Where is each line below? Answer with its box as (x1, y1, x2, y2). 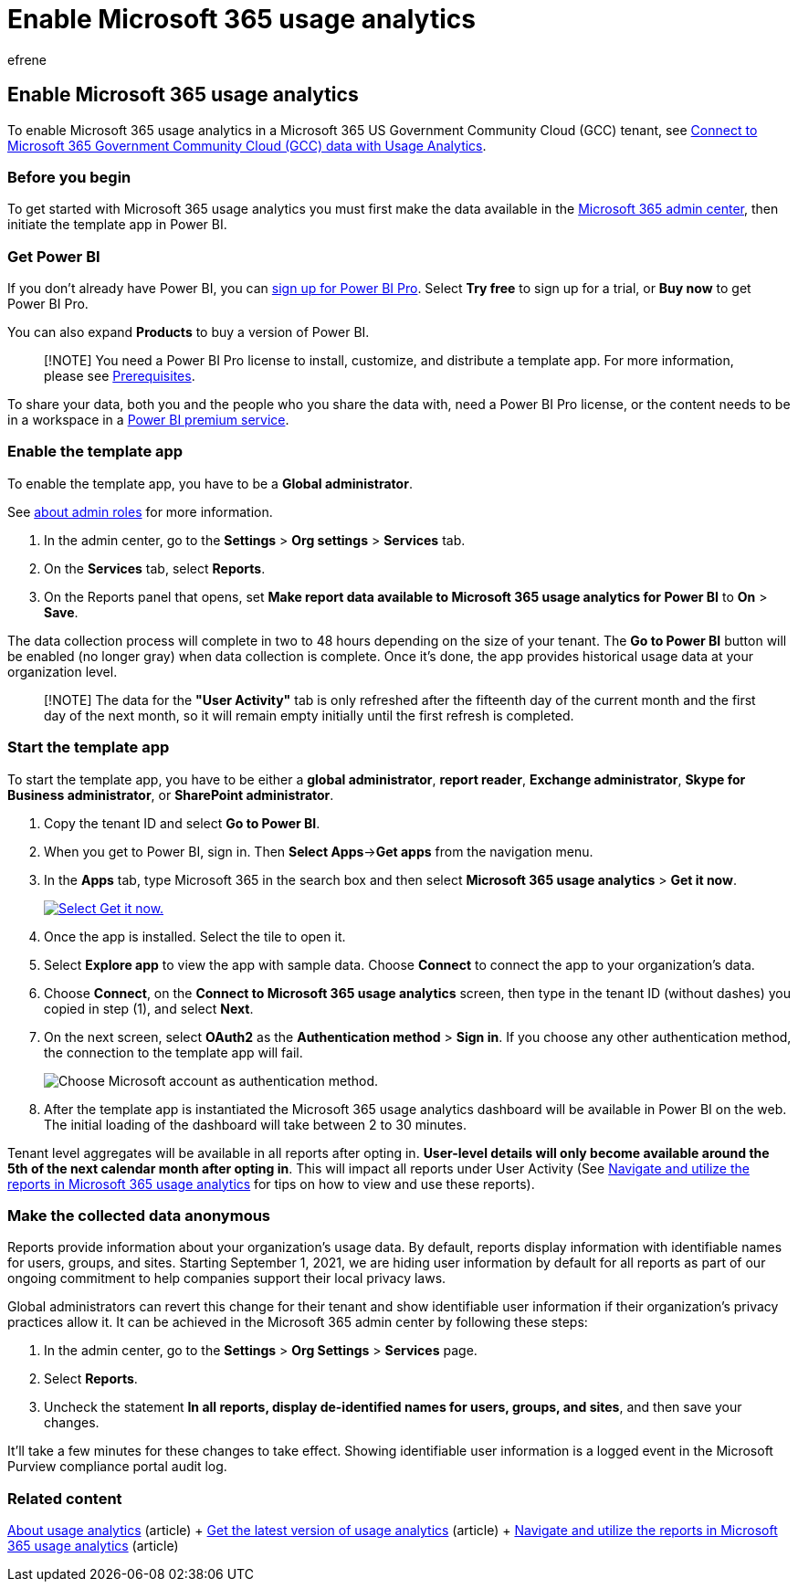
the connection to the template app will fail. (44, 1044, 303, 1060)
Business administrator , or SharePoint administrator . (7, 786, 334, 803)
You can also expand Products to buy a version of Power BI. (7, 324, 370, 341)
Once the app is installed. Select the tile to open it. (44, 928, 346, 944)
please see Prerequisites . (44, 368, 195, 384)
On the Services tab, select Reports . (44, 560, 266, 576)
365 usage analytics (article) (7, 1538, 179, 1554)
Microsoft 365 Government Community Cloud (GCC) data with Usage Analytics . (7, 137, 487, 153)
